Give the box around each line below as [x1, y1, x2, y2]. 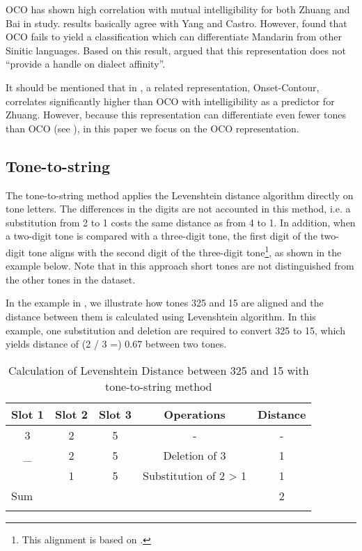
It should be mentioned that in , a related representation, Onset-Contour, [6, 79, 320, 94]
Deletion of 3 [163, 447, 226, 463]
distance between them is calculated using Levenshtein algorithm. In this [6, 309, 316, 323]
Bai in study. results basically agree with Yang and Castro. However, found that [6, 15, 347, 30]
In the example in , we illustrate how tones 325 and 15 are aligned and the [6, 295, 324, 310]
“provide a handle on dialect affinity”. [6, 56, 166, 71]
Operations [164, 405, 226, 422]
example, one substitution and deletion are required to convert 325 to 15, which [6, 323, 345, 337]
